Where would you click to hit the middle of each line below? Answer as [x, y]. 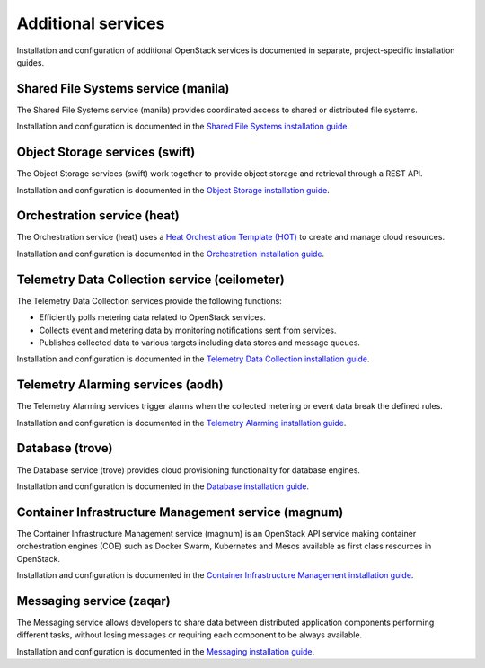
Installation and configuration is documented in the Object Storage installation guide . [173, 190]
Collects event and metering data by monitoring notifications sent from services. [188, 330]
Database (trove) [65, 448]
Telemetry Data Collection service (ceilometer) [150, 279]
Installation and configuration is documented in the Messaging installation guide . [165, 651]
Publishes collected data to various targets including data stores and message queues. [200, 343]
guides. [31, 62]
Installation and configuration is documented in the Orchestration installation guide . [171, 254]
